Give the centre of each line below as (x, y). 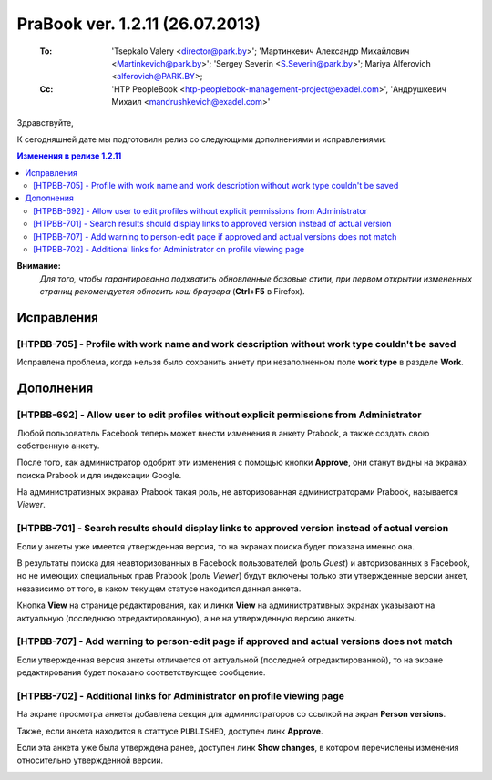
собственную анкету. (58, 446)
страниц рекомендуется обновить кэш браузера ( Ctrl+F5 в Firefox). (172, 292)
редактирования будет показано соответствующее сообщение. (141, 672)
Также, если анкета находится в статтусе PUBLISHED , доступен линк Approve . (170, 731)
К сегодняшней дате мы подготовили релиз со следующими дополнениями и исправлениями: (202, 139)
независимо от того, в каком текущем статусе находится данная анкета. (159, 589)
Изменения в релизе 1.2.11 (69, 156)
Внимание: (39, 266)
